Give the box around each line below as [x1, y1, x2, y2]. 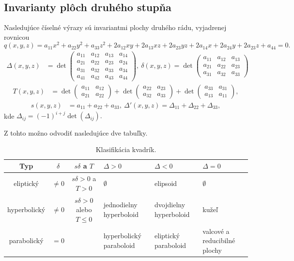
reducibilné [202, 235, 235, 246]
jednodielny [103, 200, 138, 210]
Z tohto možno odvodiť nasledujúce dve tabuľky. [4, 128, 148, 138]
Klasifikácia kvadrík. [95, 144, 156, 154]
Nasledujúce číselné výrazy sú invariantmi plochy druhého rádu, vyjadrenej [4, 22, 227, 32]
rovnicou [4, 31, 30, 42]
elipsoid [155, 178, 177, 188]
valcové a [202, 226, 230, 236]
